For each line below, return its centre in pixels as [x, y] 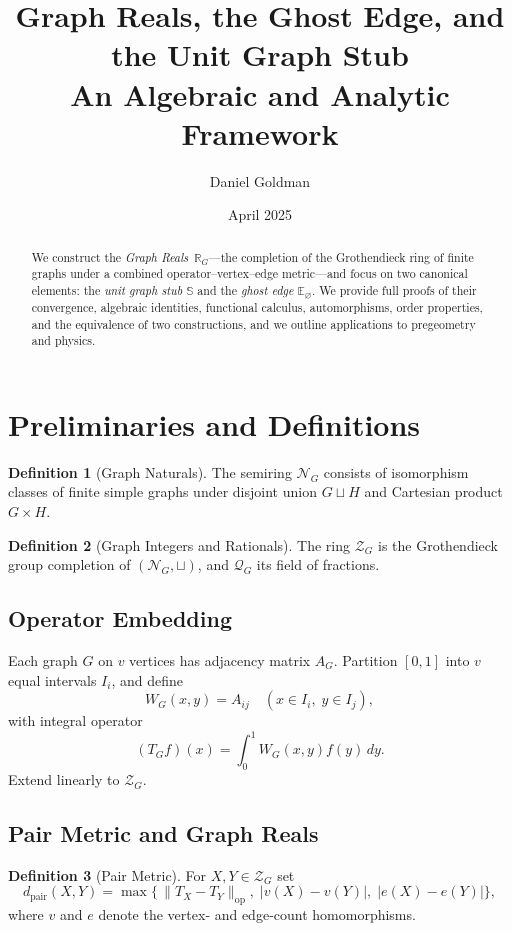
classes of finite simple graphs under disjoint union [162, 491]
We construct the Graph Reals [110, 256]
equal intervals [52, 679]
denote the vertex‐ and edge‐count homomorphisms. [257, 914]
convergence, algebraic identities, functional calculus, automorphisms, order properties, [257, 306]
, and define [147, 679]
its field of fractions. [318, 564]
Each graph [43, 660]
